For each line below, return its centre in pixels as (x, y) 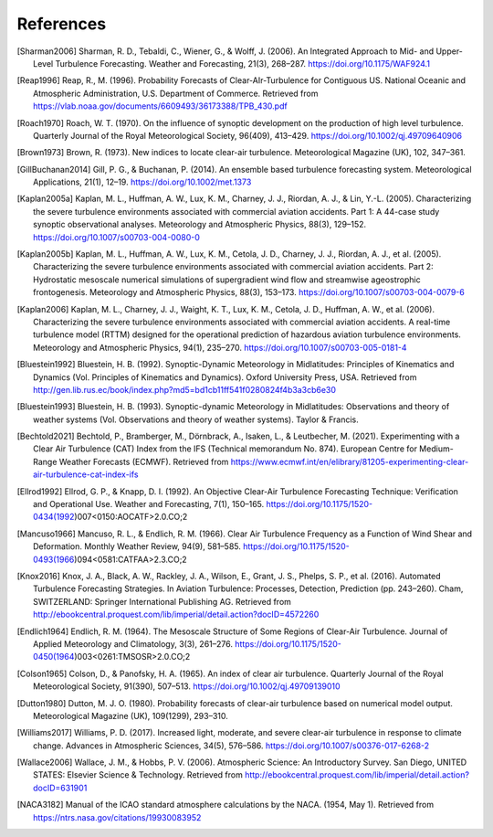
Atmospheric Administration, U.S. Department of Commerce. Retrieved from (176, 93)
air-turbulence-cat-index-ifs (86, 474)
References (62, 24)
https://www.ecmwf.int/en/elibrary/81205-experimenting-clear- (350, 461)
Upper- (449, 51)
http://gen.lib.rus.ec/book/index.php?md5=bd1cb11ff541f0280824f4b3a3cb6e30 (185, 389)
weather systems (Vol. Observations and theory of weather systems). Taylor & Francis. (196, 419)
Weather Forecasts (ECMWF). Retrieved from (144, 461)
